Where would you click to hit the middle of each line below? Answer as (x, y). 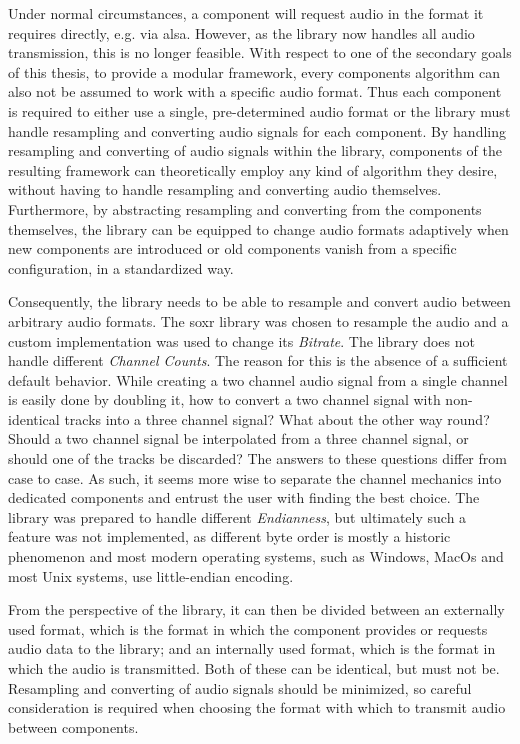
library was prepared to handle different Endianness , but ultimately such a (237, 516)
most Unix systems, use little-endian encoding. (151, 575)
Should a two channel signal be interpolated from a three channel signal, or (238, 438)
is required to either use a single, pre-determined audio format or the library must (259, 110)
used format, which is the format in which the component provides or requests (248, 628)
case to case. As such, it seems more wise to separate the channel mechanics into (255, 477)
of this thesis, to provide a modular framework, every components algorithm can (254, 71)
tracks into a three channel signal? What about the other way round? (277, 418)
